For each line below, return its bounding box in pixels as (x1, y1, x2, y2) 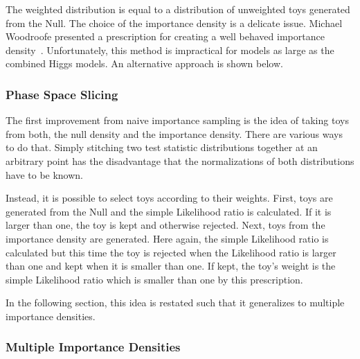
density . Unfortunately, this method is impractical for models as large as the (6, 42, 334, 57)
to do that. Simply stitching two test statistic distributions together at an (6, 140, 318, 155)
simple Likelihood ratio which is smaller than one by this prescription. (6, 272, 303, 286)
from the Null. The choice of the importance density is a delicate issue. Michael (6, 15, 343, 30)
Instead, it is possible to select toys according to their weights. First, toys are (6, 191, 333, 205)
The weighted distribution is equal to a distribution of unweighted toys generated (6, 2, 350, 16)
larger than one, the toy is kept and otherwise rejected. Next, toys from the (6, 218, 325, 232)
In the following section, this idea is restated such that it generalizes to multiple (6, 295, 345, 310)
